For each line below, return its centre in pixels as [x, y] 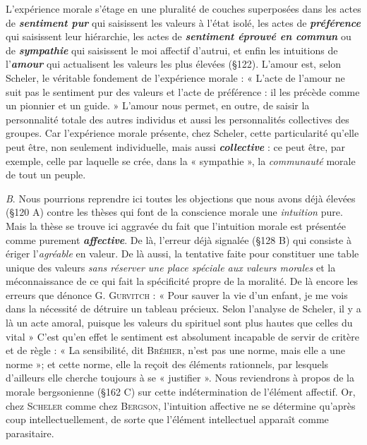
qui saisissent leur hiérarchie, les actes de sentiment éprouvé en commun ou [179, 36]
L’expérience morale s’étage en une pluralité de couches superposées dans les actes [183, 8]
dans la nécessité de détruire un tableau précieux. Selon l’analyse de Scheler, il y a [183, 309]
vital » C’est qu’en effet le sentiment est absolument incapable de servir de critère [182, 336]
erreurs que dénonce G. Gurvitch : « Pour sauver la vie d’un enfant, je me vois [177, 294]
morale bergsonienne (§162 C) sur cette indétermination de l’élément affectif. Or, [181, 392]
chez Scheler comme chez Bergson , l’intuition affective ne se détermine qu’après [181, 405]
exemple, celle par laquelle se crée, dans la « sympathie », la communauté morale [181, 160]
